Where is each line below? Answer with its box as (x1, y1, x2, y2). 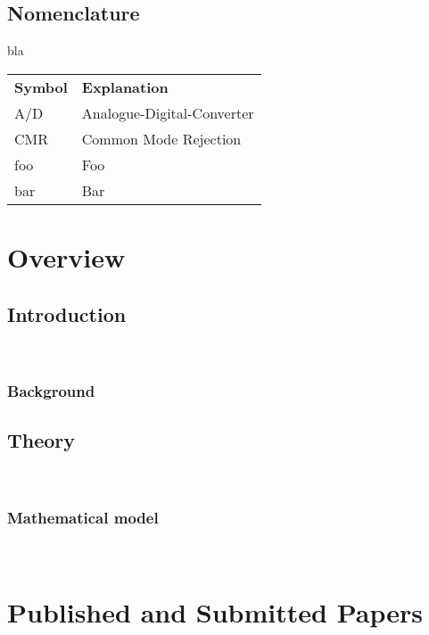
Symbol (14, 76, 68, 97)
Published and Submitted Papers (7, 593, 423, 630)
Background (7, 379, 95, 401)
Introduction (7, 300, 127, 327)
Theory (7, 426, 76, 454)
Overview (7, 238, 126, 275)
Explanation (81, 76, 169, 97)
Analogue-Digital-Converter (81, 102, 254, 123)
